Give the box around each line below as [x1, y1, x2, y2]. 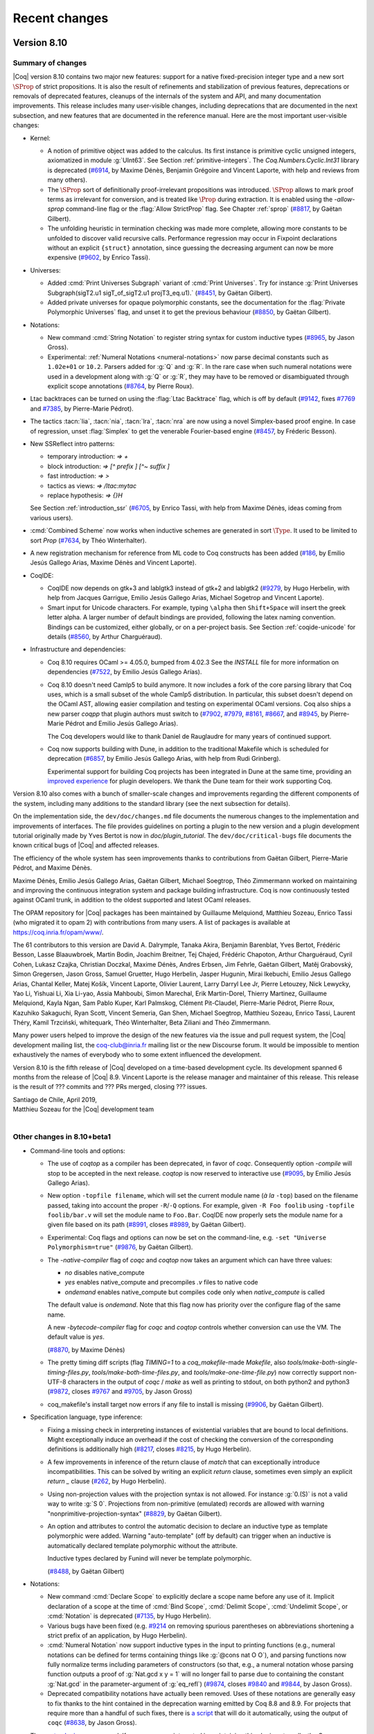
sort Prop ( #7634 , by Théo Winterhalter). [30, 536, 147, 544]
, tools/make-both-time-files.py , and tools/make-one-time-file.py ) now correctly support [88, 1368, 342, 1376]
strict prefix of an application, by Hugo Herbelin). [47, 1631, 187, 1640]
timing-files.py [47, 1368, 89, 1376]
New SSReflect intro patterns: [30, 439, 115, 447]
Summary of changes [12, 58, 87, 67]
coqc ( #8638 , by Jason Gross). [47, 1719, 137, 1727]
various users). [30, 513, 73, 522]
